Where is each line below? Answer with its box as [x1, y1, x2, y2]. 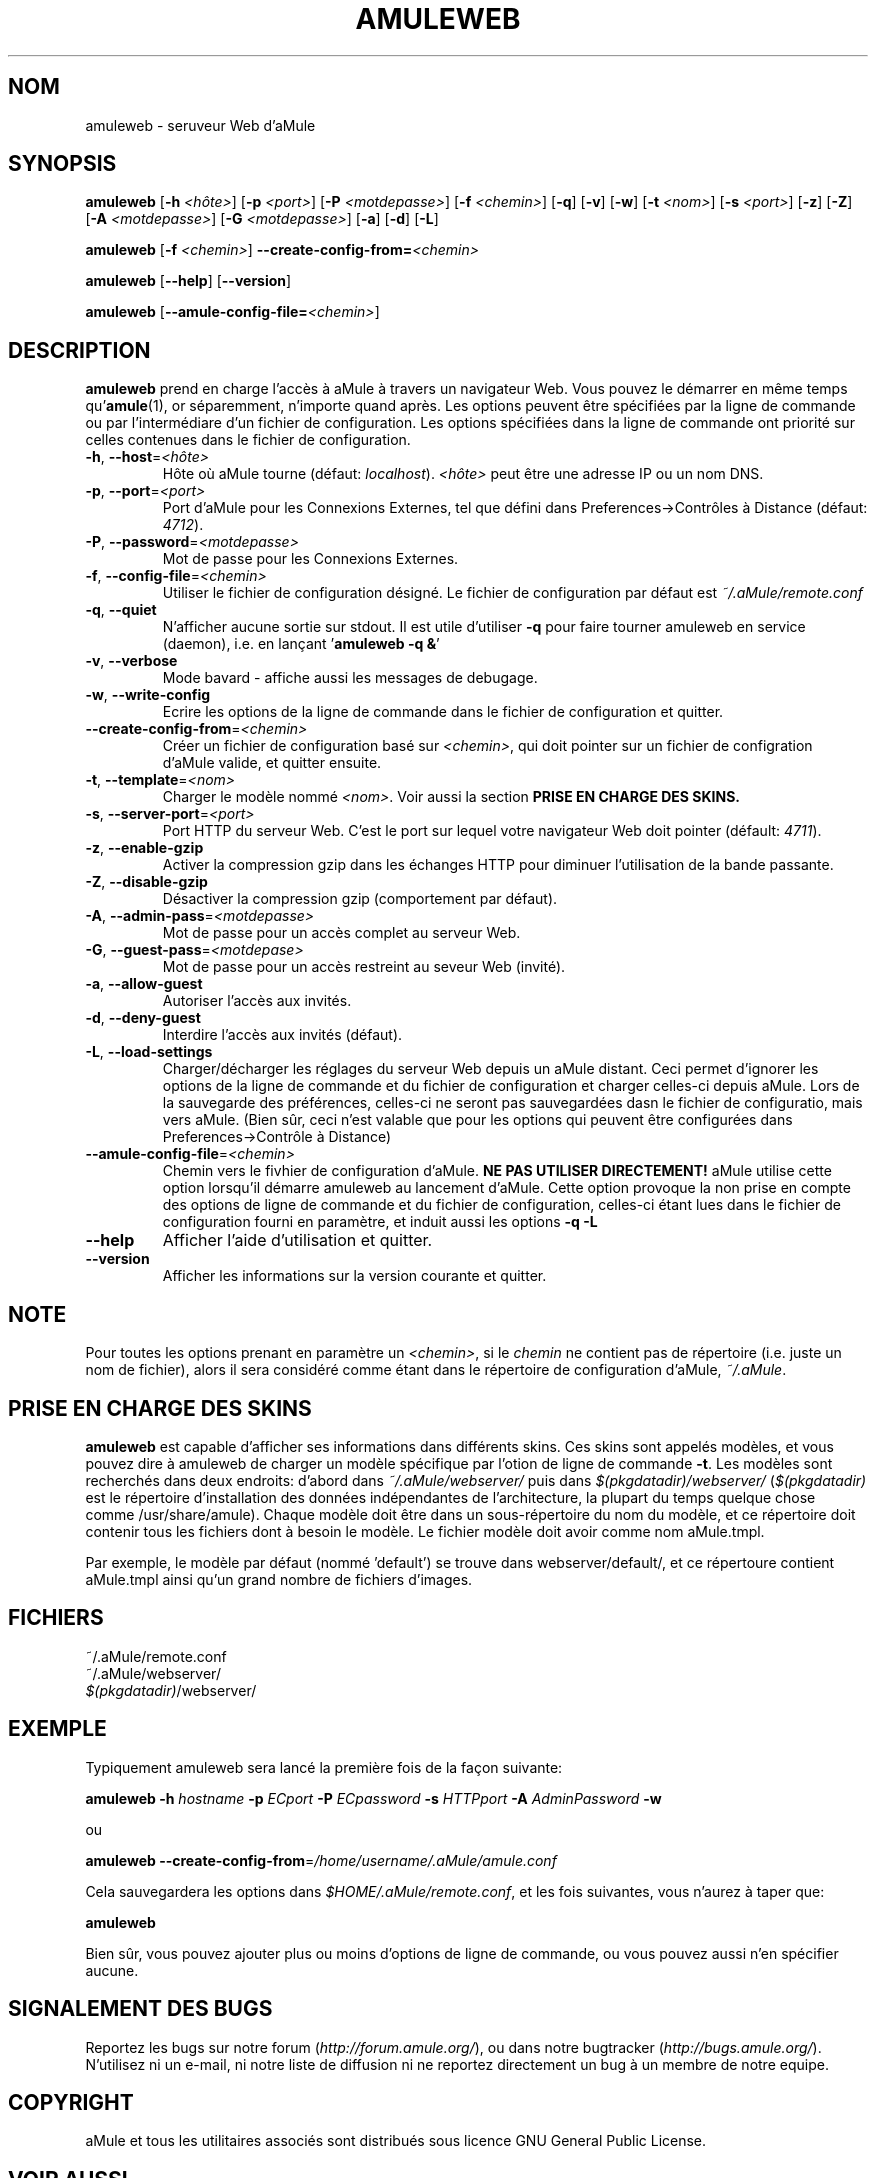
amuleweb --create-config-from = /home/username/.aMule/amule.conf [85, 1851, 557, 1869]
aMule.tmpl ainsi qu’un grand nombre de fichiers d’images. [85, 1570, 473, 1588]
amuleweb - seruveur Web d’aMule [85, 116, 316, 134]
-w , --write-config [85, 686, 211, 704]
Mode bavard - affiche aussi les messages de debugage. [162, 669, 538, 687]
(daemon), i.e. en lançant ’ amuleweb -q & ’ [162, 635, 440, 653]
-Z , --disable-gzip [85, 873, 208, 891]
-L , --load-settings [85, 1043, 213, 1061]
